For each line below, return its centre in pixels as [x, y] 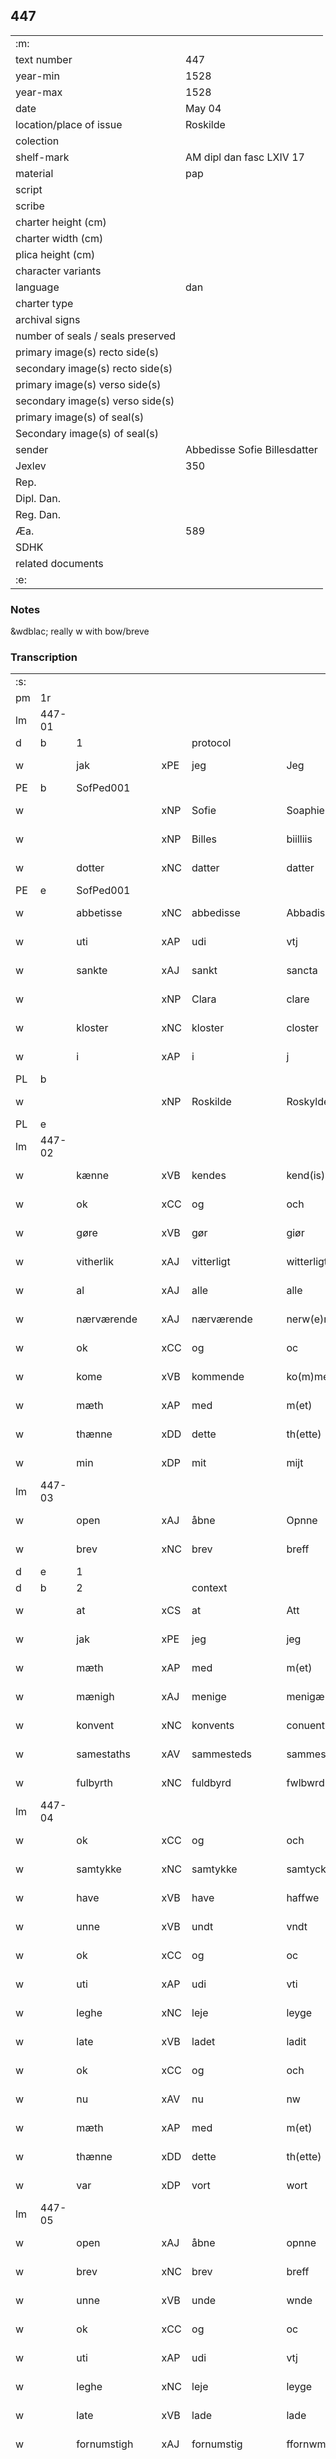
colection [37, 141]
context [209, 1588]
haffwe [303, 1898]
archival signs [48, 319]
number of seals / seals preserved [96, 336]
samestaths [103, 1754]
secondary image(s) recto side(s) [94, 368]
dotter [90, 868]
